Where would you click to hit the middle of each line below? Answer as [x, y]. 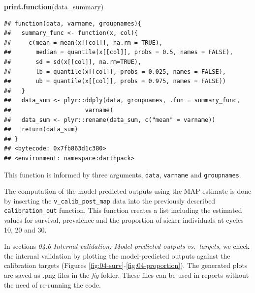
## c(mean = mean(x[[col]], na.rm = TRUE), [83, 43]
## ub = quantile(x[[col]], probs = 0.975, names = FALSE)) [115, 81]
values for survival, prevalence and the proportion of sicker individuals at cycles [124, 220]
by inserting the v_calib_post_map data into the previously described [110, 200]
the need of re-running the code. [52, 284]
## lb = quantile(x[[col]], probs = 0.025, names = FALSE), [115, 72]
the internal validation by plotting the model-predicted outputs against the [117, 255]
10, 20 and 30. [25, 229]
